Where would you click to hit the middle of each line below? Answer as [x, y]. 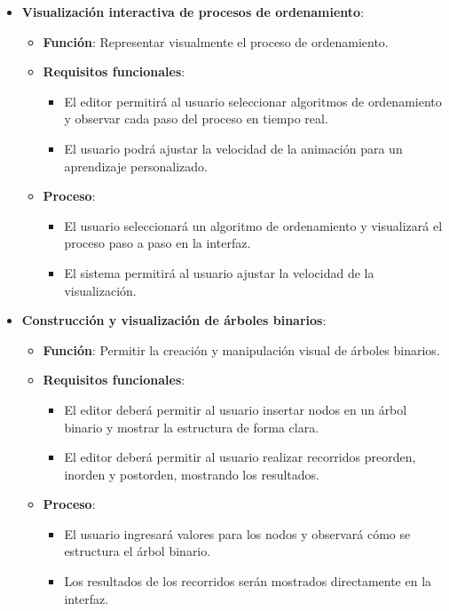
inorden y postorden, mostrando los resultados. [192, 474]
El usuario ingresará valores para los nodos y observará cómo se [237, 533]
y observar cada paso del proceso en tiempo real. [196, 119]
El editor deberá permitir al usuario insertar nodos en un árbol [236, 409]
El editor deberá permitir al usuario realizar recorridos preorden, [240, 457]
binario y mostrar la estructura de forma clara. [192, 427]
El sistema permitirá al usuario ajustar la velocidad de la [219, 272]
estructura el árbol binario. [138, 551]
